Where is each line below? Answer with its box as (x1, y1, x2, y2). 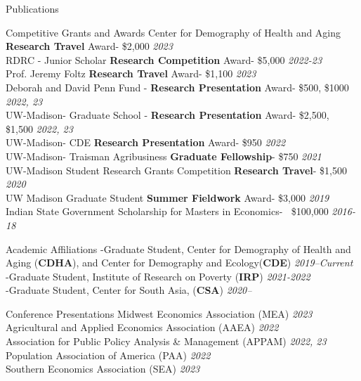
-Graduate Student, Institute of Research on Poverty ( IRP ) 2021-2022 (6, 269, 310, 283)
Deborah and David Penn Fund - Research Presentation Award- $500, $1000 (6, 79, 349, 94)
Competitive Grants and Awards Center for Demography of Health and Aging (6, 25, 341, 39)
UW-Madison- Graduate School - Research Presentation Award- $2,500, (6, 108, 329, 122)
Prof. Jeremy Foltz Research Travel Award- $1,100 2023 (6, 66, 256, 81)
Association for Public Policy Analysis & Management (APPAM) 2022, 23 (6, 334, 327, 349)
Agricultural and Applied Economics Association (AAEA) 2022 (6, 320, 279, 335)
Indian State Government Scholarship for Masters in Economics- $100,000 (6, 204, 329, 219)
